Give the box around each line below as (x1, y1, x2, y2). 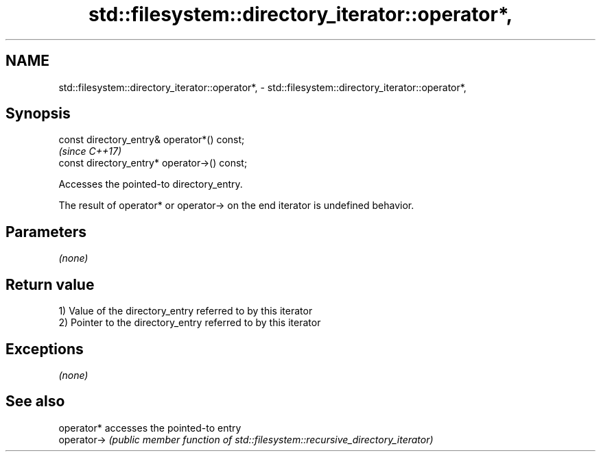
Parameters (5, 223, 86, 240)
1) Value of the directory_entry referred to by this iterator (58, 305, 313, 317)
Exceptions (5, 340, 84, 358)
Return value (5, 275, 95, 293)
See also (5, 393, 65, 410)
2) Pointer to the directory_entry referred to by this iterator (58, 317, 321, 329)
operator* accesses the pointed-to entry (58, 421, 241, 434)
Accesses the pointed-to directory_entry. (58, 178, 243, 190)
